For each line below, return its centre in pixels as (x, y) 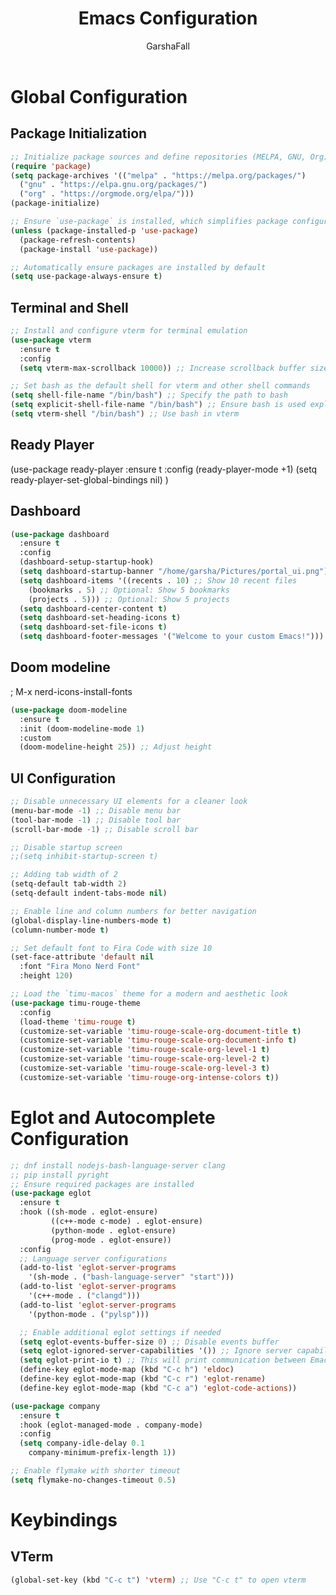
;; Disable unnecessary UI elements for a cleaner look (129, 802)
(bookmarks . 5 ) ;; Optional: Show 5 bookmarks (129, 590)
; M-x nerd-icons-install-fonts (71, 691)
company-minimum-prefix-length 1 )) (102, 1453)
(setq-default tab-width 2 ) (69, 884)
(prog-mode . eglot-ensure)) (111, 1240)
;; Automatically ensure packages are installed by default (138, 267)
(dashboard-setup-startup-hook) (87, 562)
